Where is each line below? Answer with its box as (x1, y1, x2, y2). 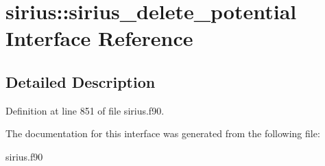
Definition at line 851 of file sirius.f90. (5, 103, 165, 117)
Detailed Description (5, 71, 156, 92)
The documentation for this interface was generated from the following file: (5, 126, 320, 141)
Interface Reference (5, 24, 193, 52)
